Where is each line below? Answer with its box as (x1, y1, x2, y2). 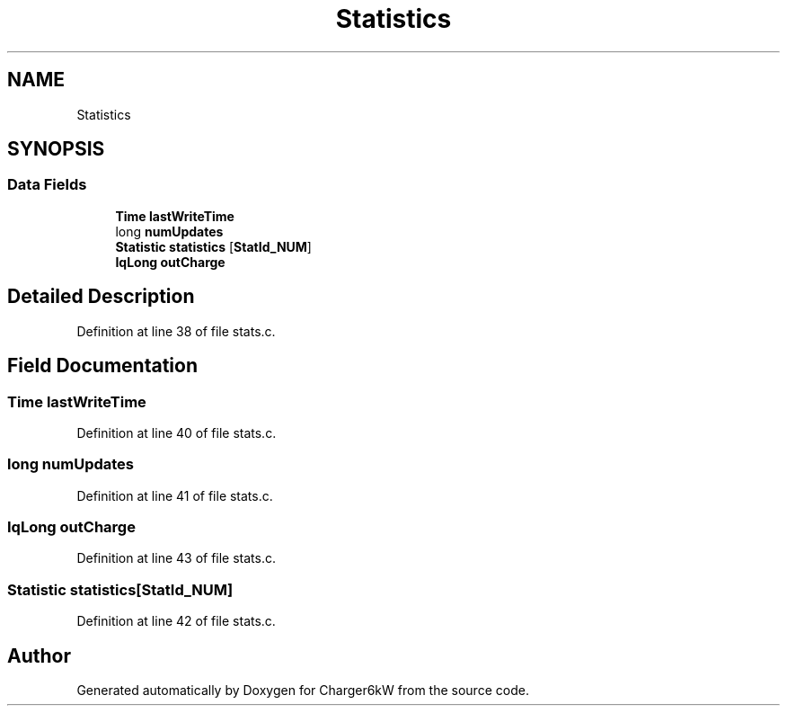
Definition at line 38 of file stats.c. (76, 323, 276, 339)
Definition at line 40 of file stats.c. (76, 424, 277, 441)
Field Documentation (7, 354, 198, 378)
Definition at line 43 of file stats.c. (76, 550, 276, 566)
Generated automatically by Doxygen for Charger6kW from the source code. (76, 682, 529, 698)
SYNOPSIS (7, 138, 105, 161)
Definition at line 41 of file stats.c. (76, 487, 273, 504)
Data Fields (7, 175, 87, 194)
